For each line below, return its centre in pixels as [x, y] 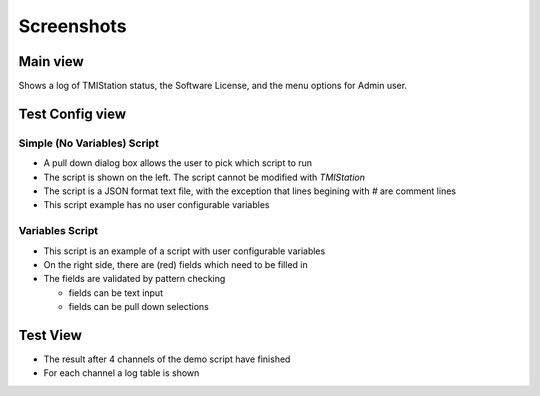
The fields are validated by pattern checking [134, 279]
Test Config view [72, 113]
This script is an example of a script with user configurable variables [184, 251]
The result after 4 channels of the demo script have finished [167, 359]
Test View [50, 335]
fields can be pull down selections [138, 307]
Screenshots [72, 26]
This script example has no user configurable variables [156, 205]
